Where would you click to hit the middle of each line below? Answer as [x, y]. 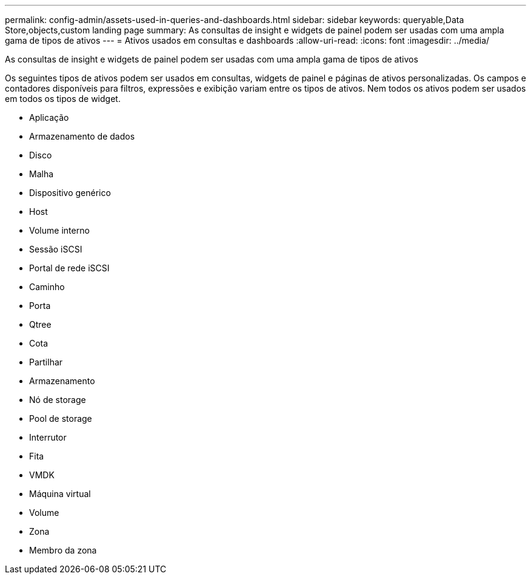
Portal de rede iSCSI [69, 268]
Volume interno [59, 230]
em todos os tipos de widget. [63, 99]
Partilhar [46, 362]
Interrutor [48, 437]
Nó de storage [58, 400]
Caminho [47, 287]
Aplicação [49, 117]
